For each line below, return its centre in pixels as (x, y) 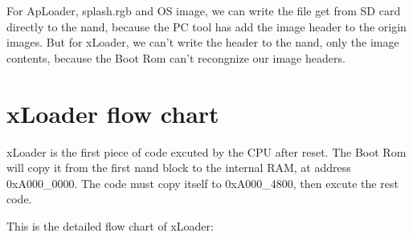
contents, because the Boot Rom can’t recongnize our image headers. (176, 57)
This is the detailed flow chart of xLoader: (110, 225)
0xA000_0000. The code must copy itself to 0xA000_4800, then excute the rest (202, 183)
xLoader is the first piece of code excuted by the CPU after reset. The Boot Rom (206, 151)
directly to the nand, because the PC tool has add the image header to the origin (206, 26)
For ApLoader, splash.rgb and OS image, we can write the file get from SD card (204, 10)
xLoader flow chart (113, 113)
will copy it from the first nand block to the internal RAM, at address (179, 168)
